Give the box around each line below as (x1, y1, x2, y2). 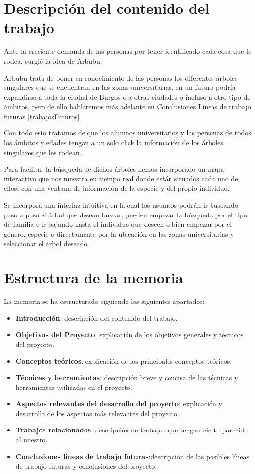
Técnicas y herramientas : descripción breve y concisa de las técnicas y (15, 372, 238, 383)
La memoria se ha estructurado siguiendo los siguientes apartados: (4, 296, 205, 306)
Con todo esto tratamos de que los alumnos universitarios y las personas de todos (4, 128, 251, 138)
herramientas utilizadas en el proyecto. (15, 382, 132, 392)
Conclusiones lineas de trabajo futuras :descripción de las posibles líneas (15, 451, 249, 461)
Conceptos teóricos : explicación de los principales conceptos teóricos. (15, 355, 232, 366)
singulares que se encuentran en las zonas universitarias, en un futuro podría (4, 82, 236, 92)
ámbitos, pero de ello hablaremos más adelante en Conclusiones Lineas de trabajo (4, 101, 251, 112)
